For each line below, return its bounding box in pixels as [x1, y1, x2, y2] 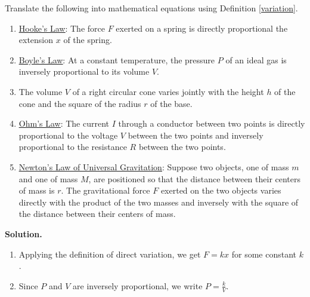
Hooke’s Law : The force [18, 22, 105, 34]
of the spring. [63, 33, 112, 46]
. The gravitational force [61, 184, 150, 197]
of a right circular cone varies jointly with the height [72, 85, 264, 97]
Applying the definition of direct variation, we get [18, 247, 201, 260]
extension [18, 33, 54, 46]
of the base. [150, 97, 193, 109]
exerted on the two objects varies [160, 184, 281, 197]
